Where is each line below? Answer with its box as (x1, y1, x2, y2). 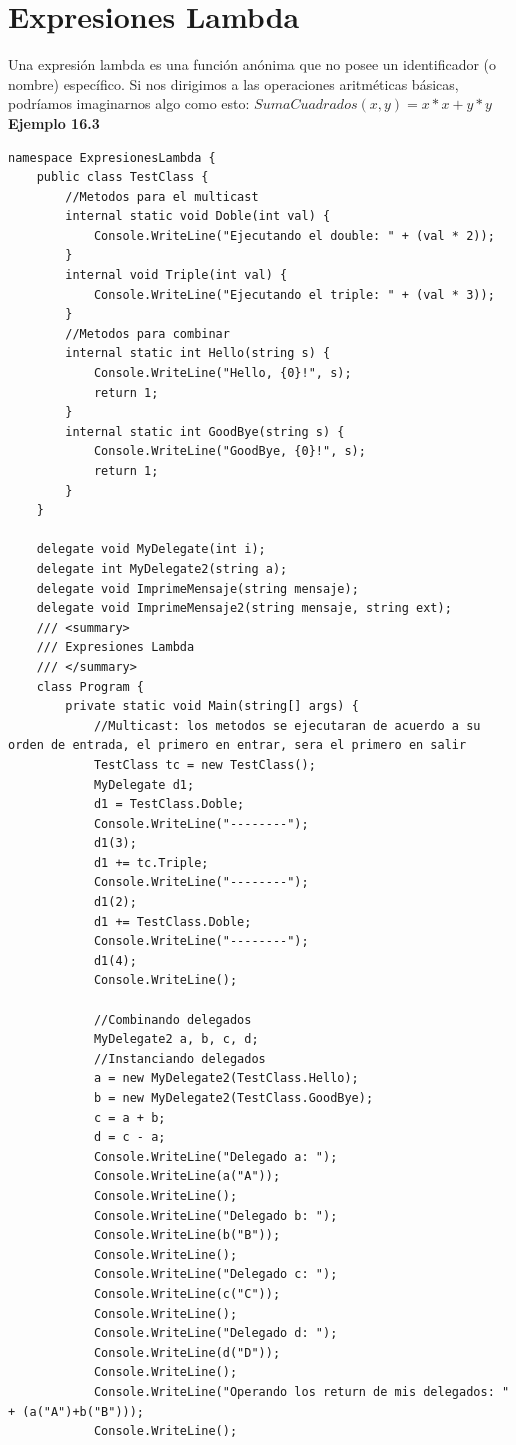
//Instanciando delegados (93, 1051, 266, 1066)
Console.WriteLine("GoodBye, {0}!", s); (93, 444, 366, 459)
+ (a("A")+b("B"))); (8, 1404, 145, 1419)
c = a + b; (93, 1110, 166, 1125)
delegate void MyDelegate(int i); (36, 542, 266, 557)
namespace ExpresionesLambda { (8, 150, 216, 165)
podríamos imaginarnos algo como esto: (8, 93, 250, 114)
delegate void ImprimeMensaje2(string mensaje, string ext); (36, 601, 452, 616)
